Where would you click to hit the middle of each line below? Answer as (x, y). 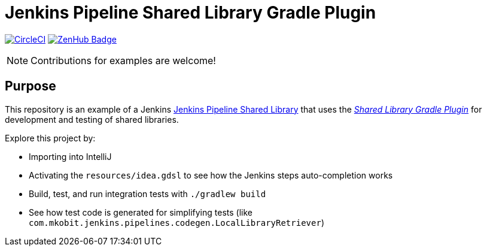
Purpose (31, 86)
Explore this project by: (50, 138)
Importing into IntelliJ (70, 156)
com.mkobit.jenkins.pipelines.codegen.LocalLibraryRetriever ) (176, 222)
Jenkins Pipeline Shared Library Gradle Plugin (191, 13)
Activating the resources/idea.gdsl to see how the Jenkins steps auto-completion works (211, 175)
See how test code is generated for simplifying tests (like (141, 212)
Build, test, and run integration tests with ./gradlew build (147, 193)
